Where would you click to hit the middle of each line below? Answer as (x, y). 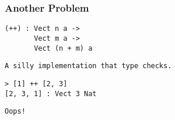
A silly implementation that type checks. (88, 66)
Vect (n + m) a (63, 48)
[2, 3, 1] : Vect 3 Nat (51, 93)
